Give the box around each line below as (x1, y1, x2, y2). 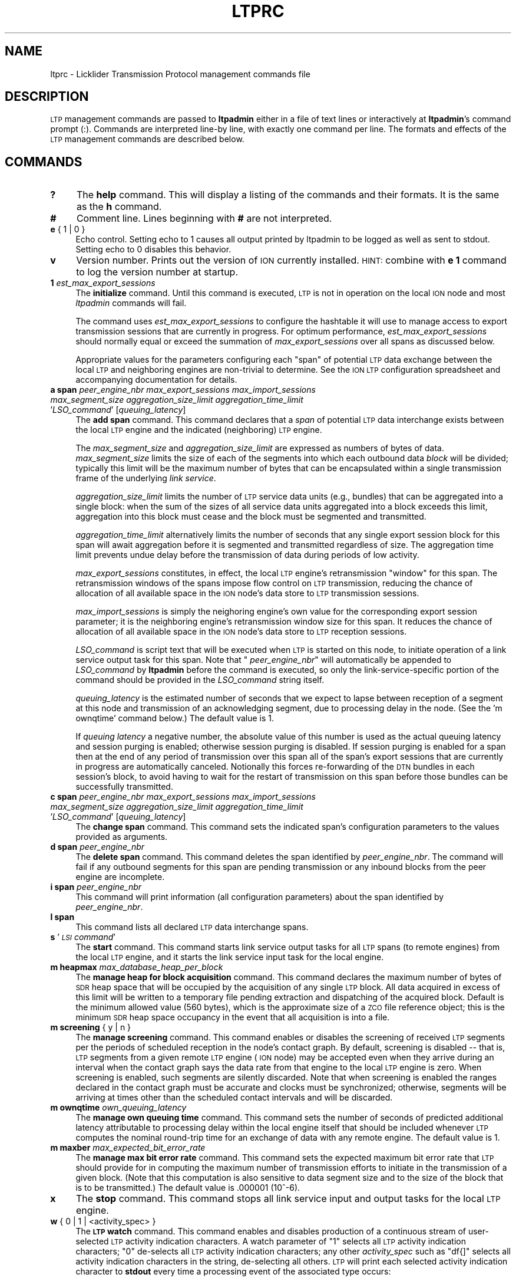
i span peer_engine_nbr (50, 882, 142, 892)
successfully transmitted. (75, 781, 173, 792)
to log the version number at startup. (76, 266, 239, 278)
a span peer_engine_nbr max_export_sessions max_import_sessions (50, 385, 316, 395)
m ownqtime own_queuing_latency (50, 1102, 187, 1113)
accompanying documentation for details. (75, 375, 237, 385)
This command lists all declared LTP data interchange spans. (75, 922, 309, 932)
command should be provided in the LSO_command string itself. (75, 675, 325, 685)
